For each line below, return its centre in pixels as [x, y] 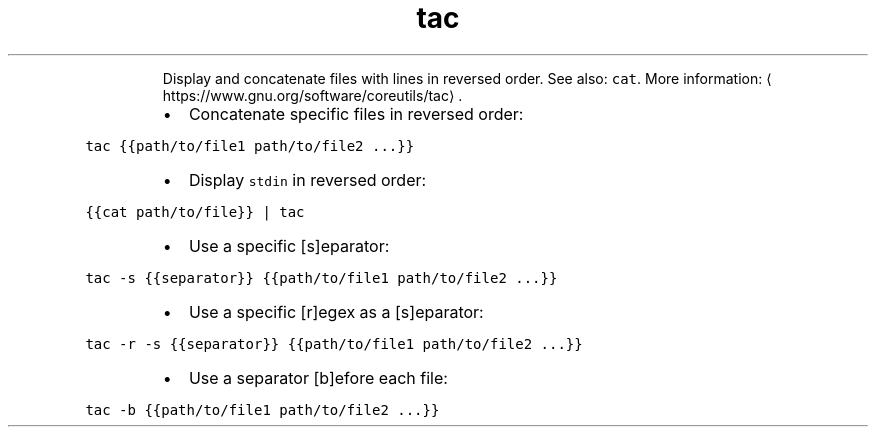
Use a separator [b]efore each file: [318, 377]
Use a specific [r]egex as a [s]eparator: [336, 311]
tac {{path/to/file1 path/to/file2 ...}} [250, 145]
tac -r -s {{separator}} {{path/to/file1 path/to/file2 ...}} [334, 343]
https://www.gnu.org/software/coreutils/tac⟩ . [312, 95]
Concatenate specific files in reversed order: [356, 113]
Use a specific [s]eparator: [289, 245]
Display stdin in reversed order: [307, 179]
